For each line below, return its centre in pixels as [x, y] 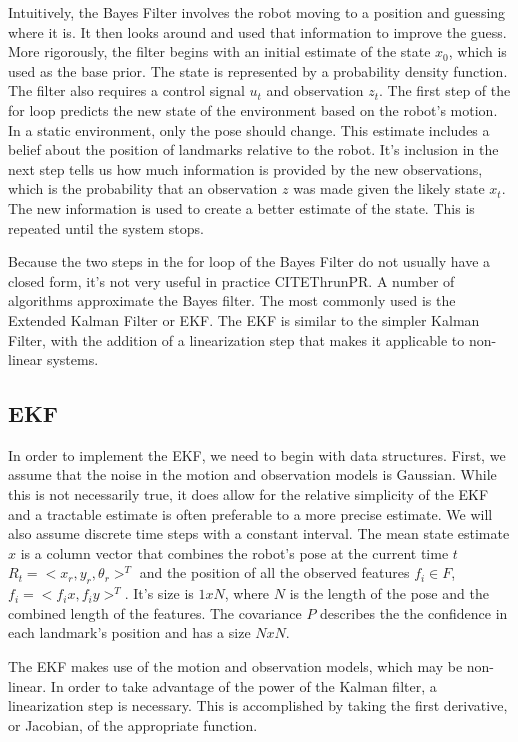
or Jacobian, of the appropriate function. [133, 724]
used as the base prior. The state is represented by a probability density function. [258, 70]
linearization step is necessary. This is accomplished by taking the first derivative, [258, 705]
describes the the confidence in [414, 612]
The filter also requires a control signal [126, 90]
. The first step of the [444, 90]
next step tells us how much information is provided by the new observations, [245, 168]
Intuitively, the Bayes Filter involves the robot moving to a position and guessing [257, 12]
